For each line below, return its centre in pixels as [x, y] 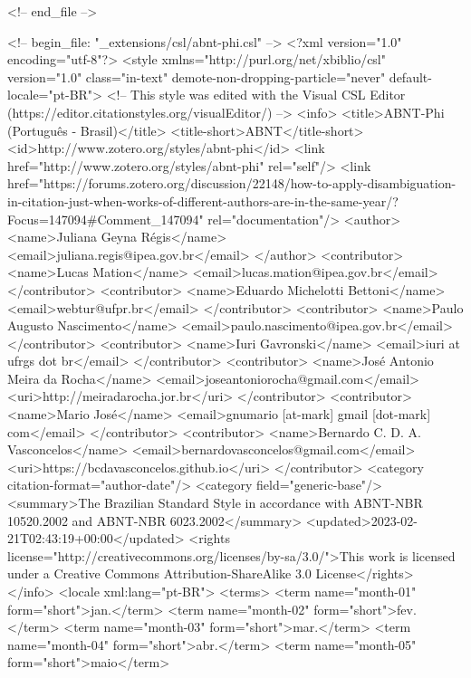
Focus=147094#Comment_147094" [106, 219]
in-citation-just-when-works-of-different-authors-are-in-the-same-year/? [203, 201]
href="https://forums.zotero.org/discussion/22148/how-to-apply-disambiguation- [232, 183]
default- [410, 76]
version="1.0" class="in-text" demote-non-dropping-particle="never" [197, 76]
